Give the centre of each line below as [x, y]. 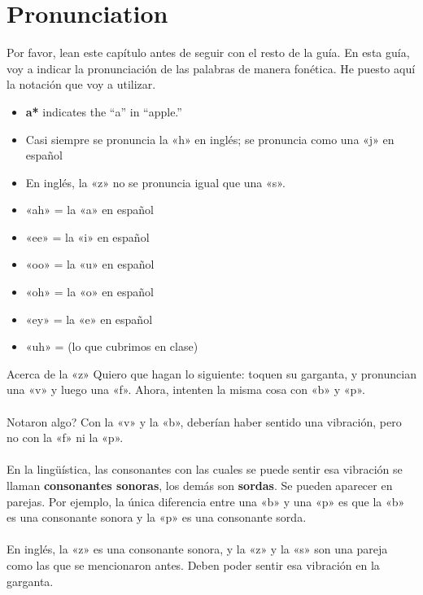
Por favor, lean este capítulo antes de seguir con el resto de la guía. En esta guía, [208, 52]
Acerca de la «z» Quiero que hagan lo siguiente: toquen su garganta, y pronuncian [211, 373]
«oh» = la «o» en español [90, 292]
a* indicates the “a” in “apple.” [104, 111]
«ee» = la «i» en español [87, 236]
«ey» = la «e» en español [89, 319]
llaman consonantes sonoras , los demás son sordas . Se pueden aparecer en [200, 485]
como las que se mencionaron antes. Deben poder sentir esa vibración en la [193, 564]
